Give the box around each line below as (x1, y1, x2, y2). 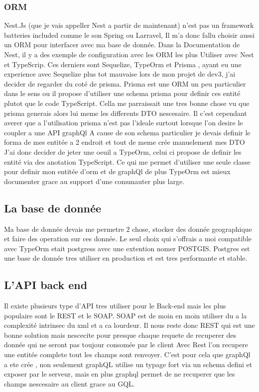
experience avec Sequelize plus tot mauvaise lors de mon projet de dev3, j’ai (4, 69, 236, 79)
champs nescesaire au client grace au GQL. (4, 378, 135, 389)
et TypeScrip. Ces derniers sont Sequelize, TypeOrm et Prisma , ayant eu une (4, 59, 242, 69)
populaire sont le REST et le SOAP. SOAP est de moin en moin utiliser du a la (4, 310, 247, 320)
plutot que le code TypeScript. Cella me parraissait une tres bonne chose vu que (4, 98, 250, 108)
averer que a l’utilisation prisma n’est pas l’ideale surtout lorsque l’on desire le (4, 117, 243, 128)
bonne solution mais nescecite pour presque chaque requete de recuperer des (4, 329, 237, 340)
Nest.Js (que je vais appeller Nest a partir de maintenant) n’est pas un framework (4, 20, 254, 30)
